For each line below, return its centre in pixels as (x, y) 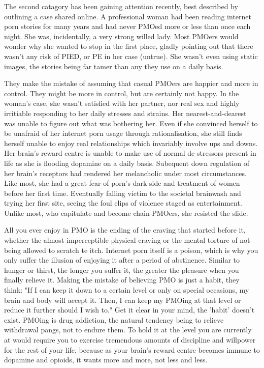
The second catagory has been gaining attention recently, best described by (121, 6)
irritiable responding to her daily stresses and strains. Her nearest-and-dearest (125, 113)
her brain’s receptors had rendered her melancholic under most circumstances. (125, 173)
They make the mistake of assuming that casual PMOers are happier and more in (131, 83)
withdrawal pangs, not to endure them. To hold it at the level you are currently (128, 330)
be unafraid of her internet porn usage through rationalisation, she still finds (123, 133)
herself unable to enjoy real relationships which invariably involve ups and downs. (131, 143)
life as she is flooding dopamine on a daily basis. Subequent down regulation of (127, 163)
